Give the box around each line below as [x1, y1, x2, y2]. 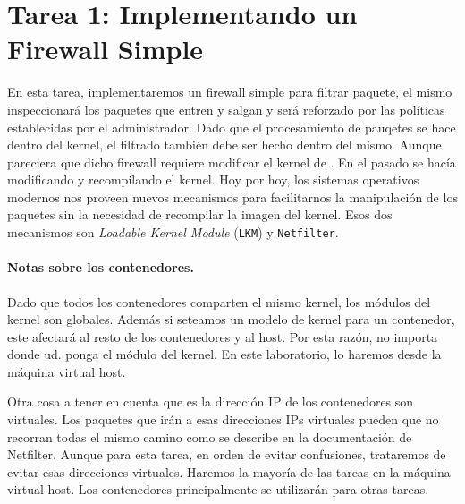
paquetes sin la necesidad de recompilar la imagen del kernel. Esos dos [7, 205, 393, 224]
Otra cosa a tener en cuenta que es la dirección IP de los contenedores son [7, 392, 414, 411]
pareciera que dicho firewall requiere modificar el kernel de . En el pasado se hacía [7, 152, 456, 171]
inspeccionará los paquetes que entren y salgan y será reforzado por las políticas [7, 99, 445, 118]
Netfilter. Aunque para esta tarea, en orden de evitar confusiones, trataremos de [7, 445, 446, 464]
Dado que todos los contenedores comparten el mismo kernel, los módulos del [7, 292, 431, 311]
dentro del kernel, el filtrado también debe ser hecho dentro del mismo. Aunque [7, 135, 442, 154]
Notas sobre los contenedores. [7, 258, 194, 277]
